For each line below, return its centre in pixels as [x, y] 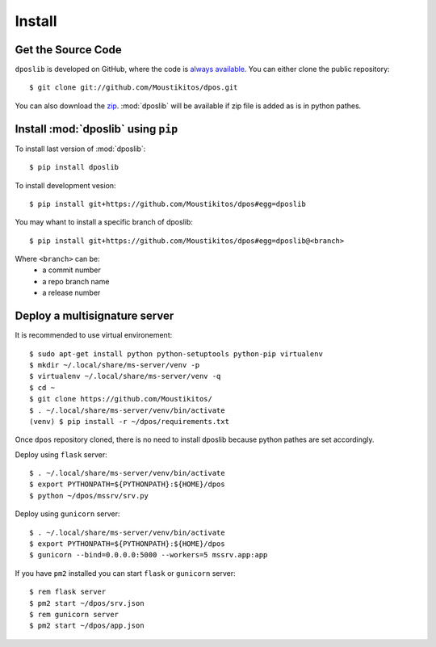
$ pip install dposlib [74, 167]
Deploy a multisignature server [94, 316]
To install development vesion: [65, 185]
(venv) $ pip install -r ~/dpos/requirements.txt [130, 421]
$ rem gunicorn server [74, 614]
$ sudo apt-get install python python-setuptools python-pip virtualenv [176, 354]
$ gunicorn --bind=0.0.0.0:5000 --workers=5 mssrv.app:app [149, 555]
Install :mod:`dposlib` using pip [96, 129]
